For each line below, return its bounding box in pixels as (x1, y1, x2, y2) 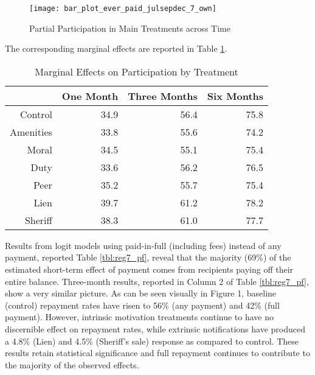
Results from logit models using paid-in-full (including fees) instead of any (5, 239, 282, 251)
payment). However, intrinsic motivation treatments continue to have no (5, 310, 274, 323)
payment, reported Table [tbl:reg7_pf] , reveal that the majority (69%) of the (5, 251, 291, 264)
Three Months (128, 88, 198, 103)
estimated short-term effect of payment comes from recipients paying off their (5, 263, 294, 276)
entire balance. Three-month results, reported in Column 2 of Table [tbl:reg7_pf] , (5, 275, 309, 287)
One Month (61, 88, 119, 103)
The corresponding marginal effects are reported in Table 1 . (5, 42, 227, 55)
